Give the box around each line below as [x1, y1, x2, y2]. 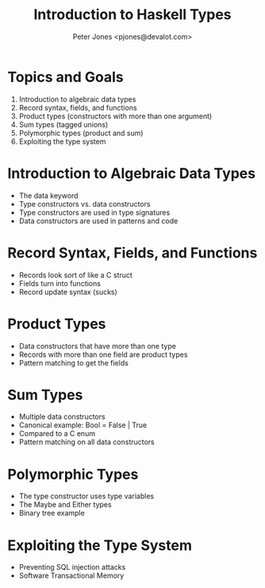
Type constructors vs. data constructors [18, 199, 151, 208]
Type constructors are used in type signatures [18, 207, 171, 217]
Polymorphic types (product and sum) [18, 128, 144, 137]
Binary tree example [18, 509, 85, 518]
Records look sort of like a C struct [18, 270, 132, 280]
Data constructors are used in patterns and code [18, 216, 179, 226]
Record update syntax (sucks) [18, 287, 118, 296]
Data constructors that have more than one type [18, 341, 176, 350]
